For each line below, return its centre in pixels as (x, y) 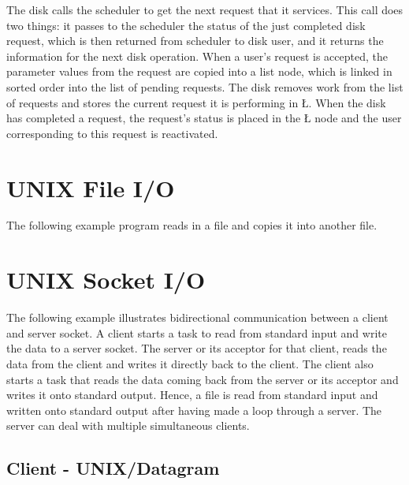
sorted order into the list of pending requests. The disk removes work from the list (205, 86)
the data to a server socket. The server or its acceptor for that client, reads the (197, 348)
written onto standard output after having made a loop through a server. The (194, 410)
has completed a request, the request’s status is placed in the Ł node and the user (204, 118)
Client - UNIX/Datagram (113, 468)
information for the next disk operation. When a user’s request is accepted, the (197, 56)
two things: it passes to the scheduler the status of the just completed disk (186, 25)
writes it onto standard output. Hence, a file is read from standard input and (192, 395)
